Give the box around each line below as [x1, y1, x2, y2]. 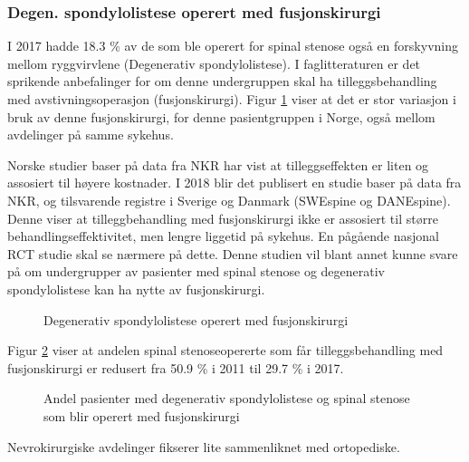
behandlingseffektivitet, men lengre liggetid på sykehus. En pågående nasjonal [7, 226, 439, 245]
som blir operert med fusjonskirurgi [43, 406, 240, 425]
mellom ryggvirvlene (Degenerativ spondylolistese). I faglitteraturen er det [7, 53, 421, 72]
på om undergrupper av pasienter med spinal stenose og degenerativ [7, 262, 386, 281]
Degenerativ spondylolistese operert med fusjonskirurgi [43, 310, 349, 329]
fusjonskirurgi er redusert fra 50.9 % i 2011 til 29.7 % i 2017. [7, 358, 344, 377]
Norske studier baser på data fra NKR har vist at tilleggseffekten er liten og [7, 155, 429, 174]
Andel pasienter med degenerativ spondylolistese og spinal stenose [43, 389, 410, 408]
